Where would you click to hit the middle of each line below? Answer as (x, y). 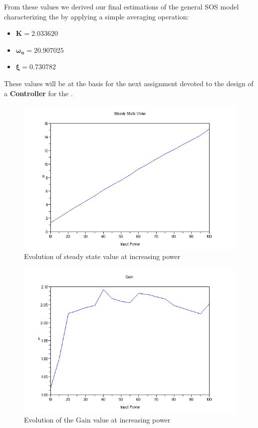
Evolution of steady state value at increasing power (102, 256)
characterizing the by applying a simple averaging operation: (97, 16)
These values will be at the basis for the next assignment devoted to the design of (129, 83)
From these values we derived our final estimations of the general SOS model (122, 6)
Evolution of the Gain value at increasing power (97, 419)
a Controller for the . (38, 93)
